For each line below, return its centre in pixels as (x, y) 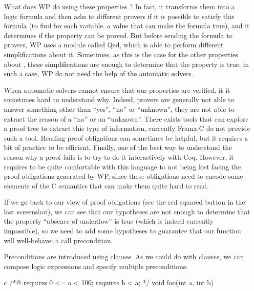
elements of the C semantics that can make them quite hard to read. (106, 185)
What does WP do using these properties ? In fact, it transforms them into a (119, 6)
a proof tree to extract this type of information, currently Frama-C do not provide (127, 128)
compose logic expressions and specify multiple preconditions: (96, 266)
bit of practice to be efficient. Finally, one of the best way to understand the (118, 147)
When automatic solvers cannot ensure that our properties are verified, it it (117, 90)
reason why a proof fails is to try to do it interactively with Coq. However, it (119, 156)
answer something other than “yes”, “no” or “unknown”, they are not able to (119, 109)
